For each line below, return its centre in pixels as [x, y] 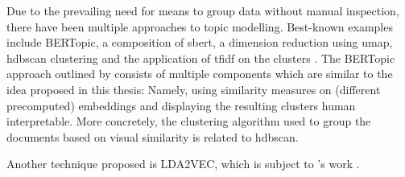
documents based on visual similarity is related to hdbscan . [153, 136]
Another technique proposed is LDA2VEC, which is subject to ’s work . [183, 164]
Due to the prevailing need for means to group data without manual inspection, [203, 10]
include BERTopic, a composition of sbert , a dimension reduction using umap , [200, 42]
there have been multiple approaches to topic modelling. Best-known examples [200, 26]
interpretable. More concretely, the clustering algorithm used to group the [189, 121]
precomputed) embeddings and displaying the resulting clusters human [181, 105]
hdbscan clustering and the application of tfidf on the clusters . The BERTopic [201, 58]
